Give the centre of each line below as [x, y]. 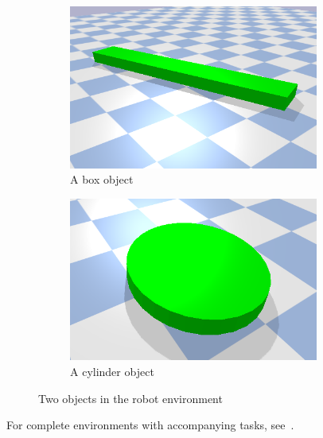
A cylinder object [112, 371]
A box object [102, 179]
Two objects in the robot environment [130, 398]
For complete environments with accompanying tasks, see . [150, 425]
